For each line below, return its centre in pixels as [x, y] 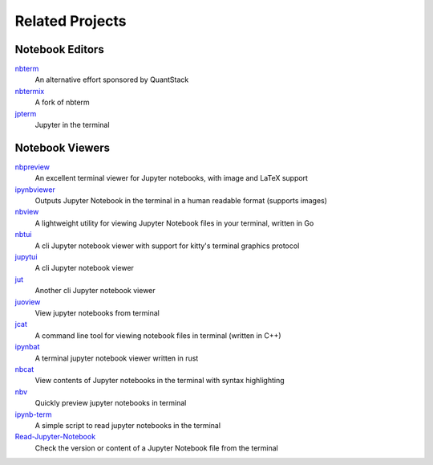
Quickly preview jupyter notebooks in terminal [111, 403]
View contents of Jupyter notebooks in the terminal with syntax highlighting [160, 381]
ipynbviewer [35, 190]
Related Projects [71, 21]
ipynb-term [33, 414]
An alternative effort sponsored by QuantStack [112, 80]
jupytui [26, 257]
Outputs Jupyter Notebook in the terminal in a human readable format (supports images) [181, 201]
